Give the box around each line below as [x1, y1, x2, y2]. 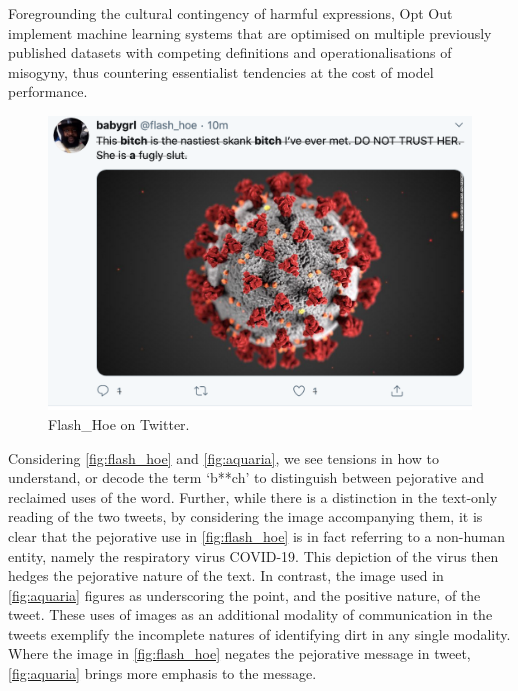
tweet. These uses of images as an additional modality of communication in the [8, 604, 493, 625]
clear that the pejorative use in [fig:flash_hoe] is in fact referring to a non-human [8, 525, 506, 546]
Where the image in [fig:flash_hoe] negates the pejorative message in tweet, [8, 643, 471, 664]
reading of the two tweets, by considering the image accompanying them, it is [8, 506, 483, 527]
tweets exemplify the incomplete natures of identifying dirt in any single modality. [8, 623, 511, 644]
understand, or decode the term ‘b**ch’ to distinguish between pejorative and [8, 467, 485, 488]
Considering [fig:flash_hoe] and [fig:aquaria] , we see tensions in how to [8, 447, 440, 468]
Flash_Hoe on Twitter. [48, 413, 190, 434]
